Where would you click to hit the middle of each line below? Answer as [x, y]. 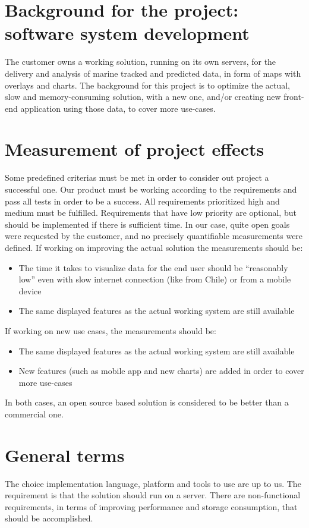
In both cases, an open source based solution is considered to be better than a [147, 402]
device [30, 290]
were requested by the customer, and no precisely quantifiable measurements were [154, 236]
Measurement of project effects [135, 149]
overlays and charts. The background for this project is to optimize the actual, [148, 85]
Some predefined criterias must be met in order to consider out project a [137, 177]
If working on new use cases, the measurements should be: [111, 330]
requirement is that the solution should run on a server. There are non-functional [153, 495]
